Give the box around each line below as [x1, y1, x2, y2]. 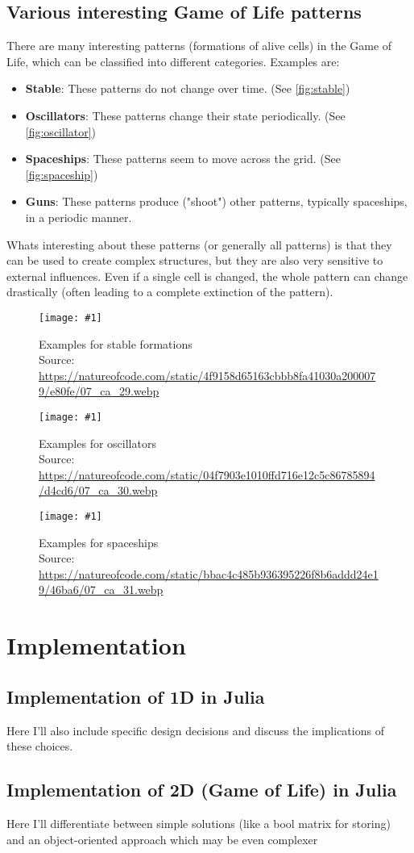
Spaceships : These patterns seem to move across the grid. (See [25, 150, 341, 167]
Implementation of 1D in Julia [6, 684, 265, 709]
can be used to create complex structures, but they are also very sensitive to [6, 252, 383, 269]
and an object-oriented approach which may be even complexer [6, 830, 318, 847]
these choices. [6, 738, 73, 755]
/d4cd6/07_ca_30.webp [39, 482, 158, 499]
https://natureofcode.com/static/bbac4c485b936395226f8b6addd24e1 [39, 565, 379, 582]
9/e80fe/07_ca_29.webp [39, 383, 159, 399]
